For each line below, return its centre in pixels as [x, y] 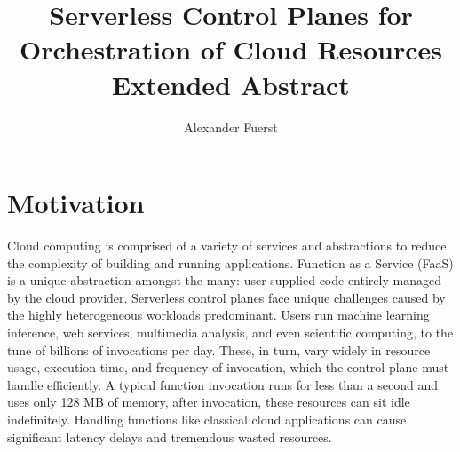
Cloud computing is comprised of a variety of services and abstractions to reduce [227, 246]
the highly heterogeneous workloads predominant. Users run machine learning [218, 315]
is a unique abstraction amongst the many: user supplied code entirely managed [224, 280]
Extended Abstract [231, 84]
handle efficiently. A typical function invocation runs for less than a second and [222, 384]
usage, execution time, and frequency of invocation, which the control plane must [228, 367]
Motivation [76, 203]
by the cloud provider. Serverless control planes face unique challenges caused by [226, 297]
